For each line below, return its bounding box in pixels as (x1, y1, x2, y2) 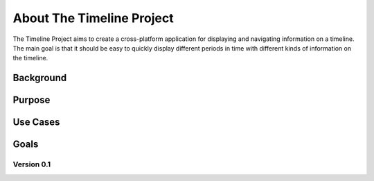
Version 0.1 (12, 160, 51, 169)
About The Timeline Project (12, 10, 174, 26)
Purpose (12, 94, 51, 106)
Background (12, 72, 67, 84)
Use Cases (12, 117, 60, 128)
